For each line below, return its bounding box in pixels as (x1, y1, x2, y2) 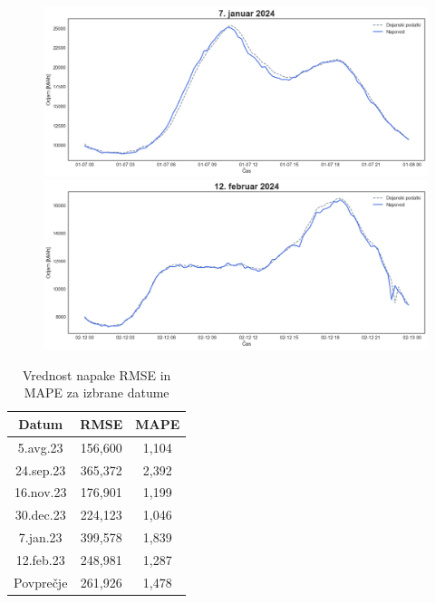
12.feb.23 (15, 550, 65, 569)
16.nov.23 (14, 483, 67, 502)
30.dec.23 (14, 505, 66, 524)
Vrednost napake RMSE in (22, 365, 171, 384)
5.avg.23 (17, 437, 63, 456)
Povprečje (14, 572, 68, 591)
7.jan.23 (18, 528, 63, 547)
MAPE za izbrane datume (24, 383, 169, 402)
